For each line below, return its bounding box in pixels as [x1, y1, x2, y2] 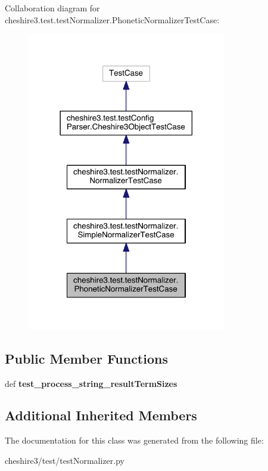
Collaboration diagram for [5, 2, 100, 14]
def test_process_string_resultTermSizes [5, 377, 177, 389]
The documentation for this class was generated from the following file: [5, 434, 264, 447]
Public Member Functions [5, 349, 168, 367]
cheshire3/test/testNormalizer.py [5, 454, 124, 466]
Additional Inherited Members [5, 406, 197, 424]
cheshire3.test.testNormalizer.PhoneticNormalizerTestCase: [5, 13, 220, 26]
